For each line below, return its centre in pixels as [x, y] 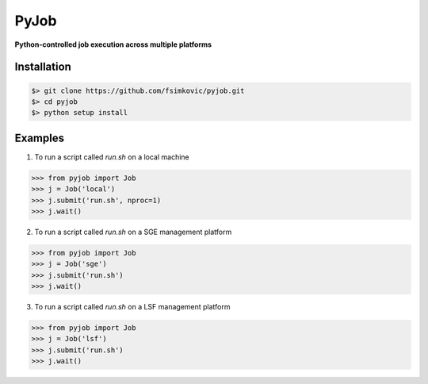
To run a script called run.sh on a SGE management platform [133, 232]
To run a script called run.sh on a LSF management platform [132, 307]
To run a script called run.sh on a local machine [112, 157]
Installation [43, 67]
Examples [40, 138]
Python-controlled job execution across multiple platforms [113, 44]
